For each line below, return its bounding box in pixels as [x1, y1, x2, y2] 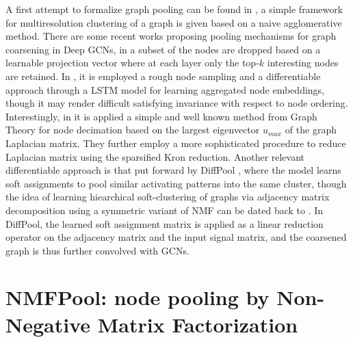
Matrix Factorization [97, 310, 298, 338]
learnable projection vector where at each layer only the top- [5, 55, 259, 70]
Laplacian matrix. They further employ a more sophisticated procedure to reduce [5, 135, 346, 150]
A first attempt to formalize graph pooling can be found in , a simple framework [5, 2, 343, 16]
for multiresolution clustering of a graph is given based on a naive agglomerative [5, 15, 342, 29]
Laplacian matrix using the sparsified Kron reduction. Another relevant [5, 149, 305, 163]
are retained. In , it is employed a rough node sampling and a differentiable [5, 68, 321, 83]
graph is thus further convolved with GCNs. [5, 243, 189, 257]
